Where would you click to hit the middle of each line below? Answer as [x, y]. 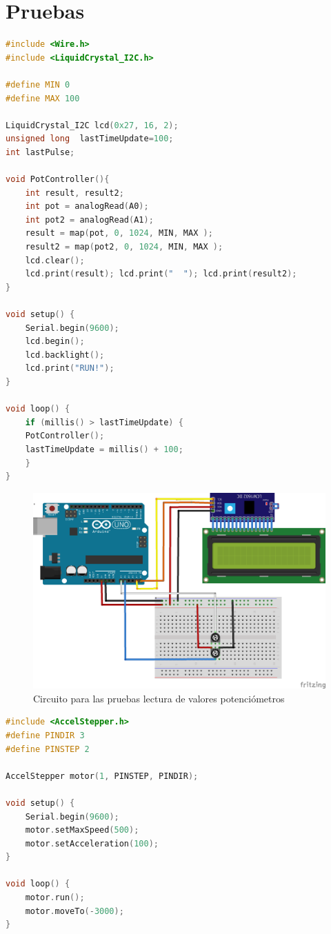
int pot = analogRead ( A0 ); [87, 206]
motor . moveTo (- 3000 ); [74, 911]
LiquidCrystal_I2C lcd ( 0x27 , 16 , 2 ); [92, 125]
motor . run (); [55, 898]
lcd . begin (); [55, 342]
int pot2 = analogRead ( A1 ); [89, 220]
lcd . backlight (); [65, 355]
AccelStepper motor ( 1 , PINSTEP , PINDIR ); [102, 776]
